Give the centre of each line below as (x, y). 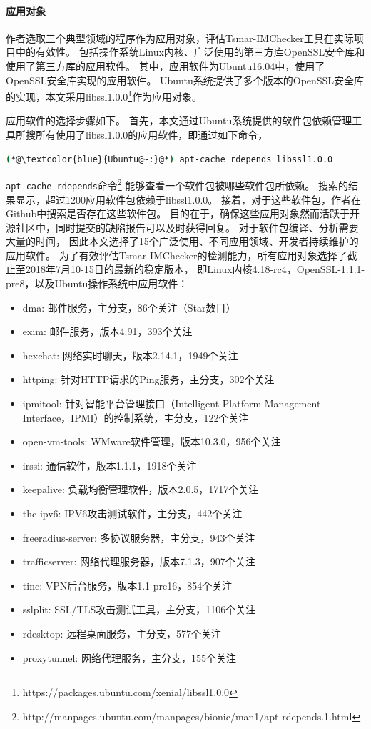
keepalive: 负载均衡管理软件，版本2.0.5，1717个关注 (141, 489)
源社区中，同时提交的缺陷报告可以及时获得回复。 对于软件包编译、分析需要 (182, 227)
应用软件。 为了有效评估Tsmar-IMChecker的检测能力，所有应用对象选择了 (177, 255)
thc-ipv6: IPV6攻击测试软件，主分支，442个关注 (132, 514)
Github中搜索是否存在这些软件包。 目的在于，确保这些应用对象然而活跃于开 (183, 213)
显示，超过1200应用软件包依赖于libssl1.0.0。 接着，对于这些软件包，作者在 (188, 199)
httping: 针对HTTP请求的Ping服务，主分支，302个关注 (148, 379)
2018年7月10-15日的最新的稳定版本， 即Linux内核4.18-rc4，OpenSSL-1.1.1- (195, 269)
